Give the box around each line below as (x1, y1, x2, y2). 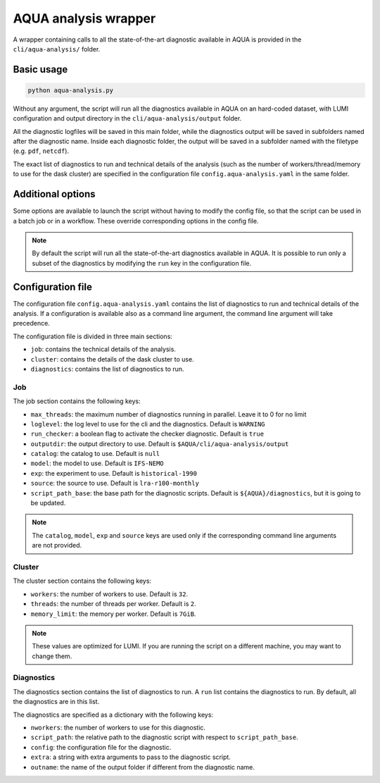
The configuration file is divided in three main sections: (13, 332, 172, 340)
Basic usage (13, 63, 68, 75)
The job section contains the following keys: (13, 397, 141, 405)
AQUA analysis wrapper (13, 11, 156, 26)
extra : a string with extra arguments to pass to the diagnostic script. (30, 753, 232, 761)
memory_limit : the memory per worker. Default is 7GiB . (30, 610, 196, 618)
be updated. (30, 499, 66, 507)
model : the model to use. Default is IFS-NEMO (30, 459, 165, 468)
